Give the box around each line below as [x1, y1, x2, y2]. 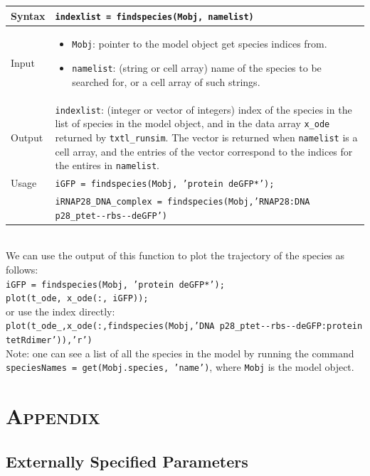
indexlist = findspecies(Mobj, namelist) [55, 11, 254, 22]
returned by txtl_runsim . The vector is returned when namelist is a [55, 129, 358, 144]
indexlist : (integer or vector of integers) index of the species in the [55, 102, 352, 117]
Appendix [6, 401, 100, 431]
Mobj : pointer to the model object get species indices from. [72, 36, 327, 51]
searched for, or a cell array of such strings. [72, 74, 260, 89]
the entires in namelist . [55, 158, 159, 173]
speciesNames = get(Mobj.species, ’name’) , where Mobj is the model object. [6, 359, 354, 374]
